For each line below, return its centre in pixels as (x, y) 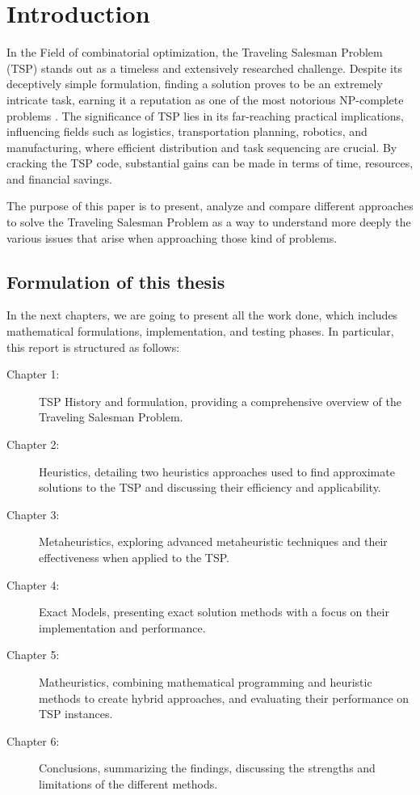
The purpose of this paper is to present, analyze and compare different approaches (210, 206)
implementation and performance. (122, 627)
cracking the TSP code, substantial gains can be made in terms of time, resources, (210, 163)
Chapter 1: (33, 374)
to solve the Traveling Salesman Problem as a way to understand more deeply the (209, 222)
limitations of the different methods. (128, 783)
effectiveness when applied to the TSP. (134, 557)
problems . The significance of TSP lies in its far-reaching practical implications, (205, 115)
